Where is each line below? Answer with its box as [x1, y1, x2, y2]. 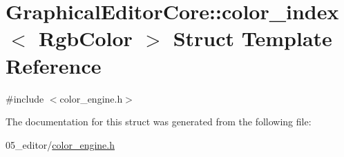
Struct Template [173, 24, 332, 52]
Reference [6, 51, 102, 79]
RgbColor [39, 24, 133, 52]
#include [6, 91, 44, 105]
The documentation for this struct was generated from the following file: [6, 114, 312, 129]
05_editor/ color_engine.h [6, 137, 115, 151]
